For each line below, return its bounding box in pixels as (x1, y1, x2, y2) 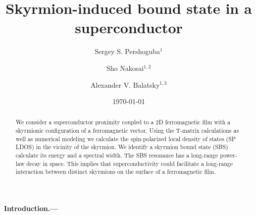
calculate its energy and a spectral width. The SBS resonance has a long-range (15, 151, 218, 160)
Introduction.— (4, 203, 58, 214)
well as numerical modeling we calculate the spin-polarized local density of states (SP (15, 134, 236, 143)
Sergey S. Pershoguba (95, 46, 160, 56)
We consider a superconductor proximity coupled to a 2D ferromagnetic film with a (15, 118, 231, 126)
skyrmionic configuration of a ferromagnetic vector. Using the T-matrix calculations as (15, 126, 239, 135)
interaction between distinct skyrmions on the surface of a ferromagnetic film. (15, 167, 216, 176)
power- (220, 151, 237, 160)
